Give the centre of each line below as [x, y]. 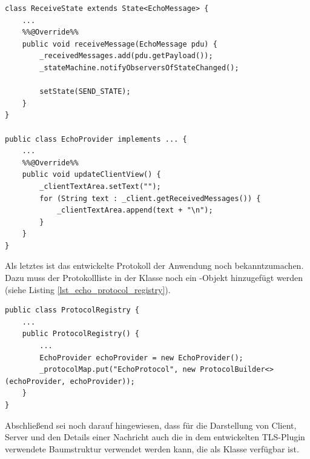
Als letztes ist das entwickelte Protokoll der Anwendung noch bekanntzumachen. [154, 266]
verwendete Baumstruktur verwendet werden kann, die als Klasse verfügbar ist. [152, 448]
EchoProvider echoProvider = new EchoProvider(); [141, 358]
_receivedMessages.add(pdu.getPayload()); [126, 56]
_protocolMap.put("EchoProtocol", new [117, 370]
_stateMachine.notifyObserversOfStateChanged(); [139, 68]
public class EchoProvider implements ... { [96, 139]
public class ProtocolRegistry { [72, 310]
